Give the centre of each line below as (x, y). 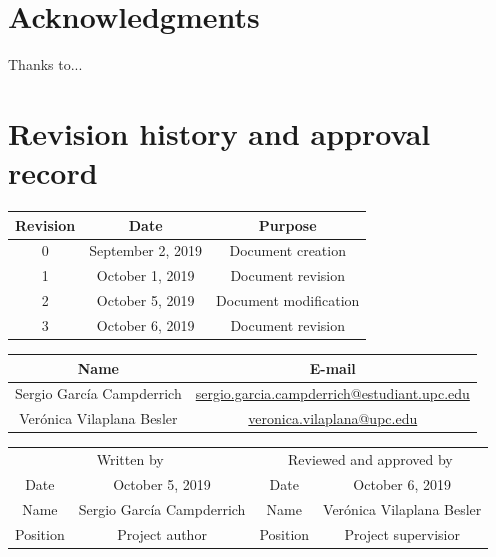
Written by (130, 459)
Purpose (287, 224)
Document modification (288, 300)
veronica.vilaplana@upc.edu (333, 418)
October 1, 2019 (145, 275)
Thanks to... (45, 64)
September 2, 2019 (146, 250)
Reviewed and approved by (370, 459)
